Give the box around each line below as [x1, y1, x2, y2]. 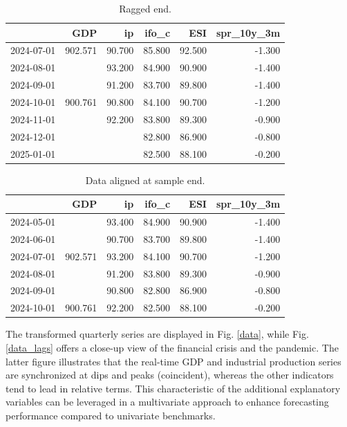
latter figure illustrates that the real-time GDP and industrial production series [6, 354, 341, 368]
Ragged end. [119, 1, 171, 15]
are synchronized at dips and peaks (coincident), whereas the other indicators [6, 367, 334, 382]
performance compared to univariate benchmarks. [6, 408, 216, 422]
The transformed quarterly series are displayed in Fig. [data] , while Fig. [6, 327, 309, 341]
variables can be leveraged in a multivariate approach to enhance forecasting [6, 394, 329, 409]
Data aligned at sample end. [85, 172, 205, 187]
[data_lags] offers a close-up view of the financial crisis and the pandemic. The [6, 340, 339, 354]
